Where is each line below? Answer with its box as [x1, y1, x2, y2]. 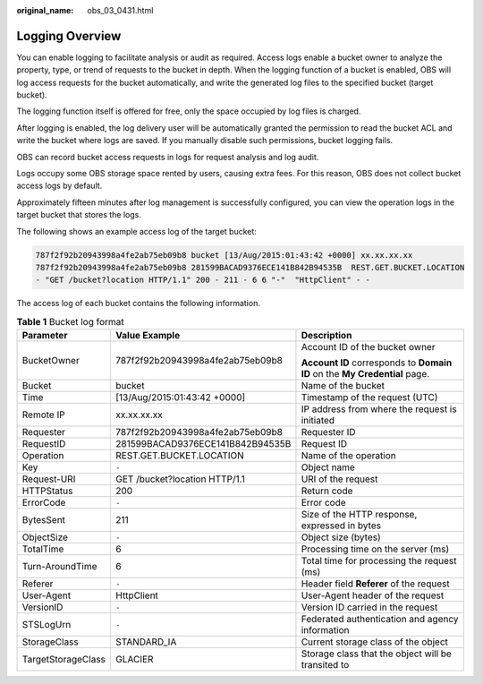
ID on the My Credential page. [301, 368, 430, 380]
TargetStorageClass [21, 654, 106, 666]
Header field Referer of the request [301, 577, 451, 590]
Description [301, 329, 352, 342]
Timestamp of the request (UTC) [301, 391, 438, 404]
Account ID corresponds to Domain [301, 356, 453, 369]
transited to [301, 659, 350, 671]
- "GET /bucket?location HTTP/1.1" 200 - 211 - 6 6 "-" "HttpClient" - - [35, 275, 371, 286]
